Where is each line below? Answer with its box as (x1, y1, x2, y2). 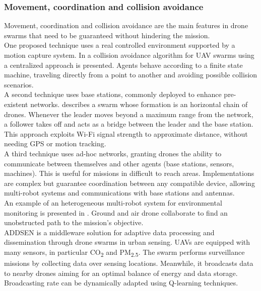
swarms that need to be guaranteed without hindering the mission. (4, 30, 210, 40)
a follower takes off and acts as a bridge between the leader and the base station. (4, 119, 253, 129)
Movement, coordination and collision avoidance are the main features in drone (4, 20, 248, 31)
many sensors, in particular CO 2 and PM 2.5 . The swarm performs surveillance (4, 246, 245, 258)
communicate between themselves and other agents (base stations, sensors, (4, 158, 234, 168)
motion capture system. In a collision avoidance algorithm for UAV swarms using (4, 50, 254, 60)
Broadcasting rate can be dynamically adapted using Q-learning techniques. (4, 277, 238, 288)
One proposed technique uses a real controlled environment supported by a (4, 40, 235, 50)
